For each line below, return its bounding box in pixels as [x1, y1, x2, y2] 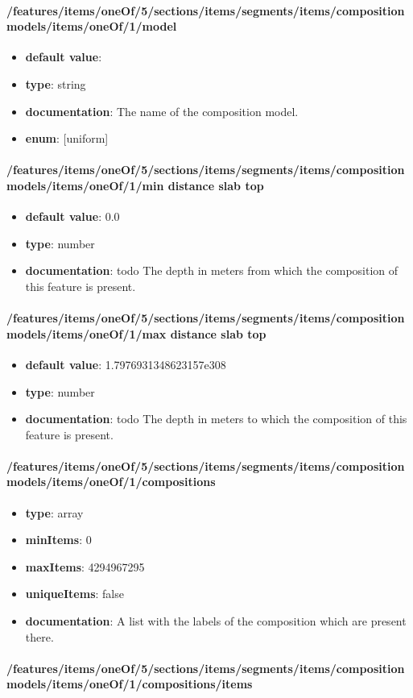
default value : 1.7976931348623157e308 [25, 355, 226, 372]
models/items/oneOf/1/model [6, 18, 177, 35]
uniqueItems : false [25, 585, 124, 602]
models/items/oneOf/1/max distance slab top [6, 325, 266, 342]
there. [25, 628, 54, 645]
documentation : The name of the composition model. [25, 102, 299, 119]
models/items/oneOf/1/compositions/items [6, 675, 253, 692]
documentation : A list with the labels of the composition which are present [25, 613, 407, 629]
